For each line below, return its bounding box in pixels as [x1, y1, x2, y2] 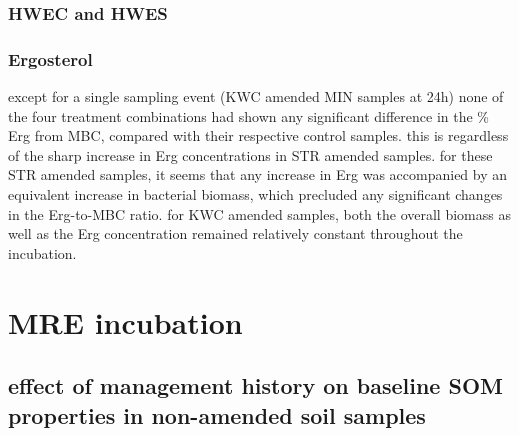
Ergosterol [8, 46, 93, 71]
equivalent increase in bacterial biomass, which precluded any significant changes [8, 184, 503, 205]
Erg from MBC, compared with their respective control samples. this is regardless [8, 125, 509, 146]
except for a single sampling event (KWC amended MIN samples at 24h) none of [8, 86, 504, 107]
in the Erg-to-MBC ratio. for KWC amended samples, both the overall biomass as [8, 203, 511, 224]
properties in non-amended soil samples [8, 399, 426, 430]
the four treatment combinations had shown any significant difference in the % [8, 105, 490, 126]
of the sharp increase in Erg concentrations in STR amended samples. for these [8, 144, 493, 165]
